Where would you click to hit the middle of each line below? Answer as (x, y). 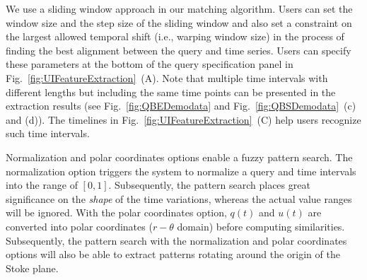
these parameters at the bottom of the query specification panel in (150, 64)
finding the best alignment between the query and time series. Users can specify (179, 50)
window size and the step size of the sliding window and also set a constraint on (179, 22)
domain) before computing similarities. (261, 226)
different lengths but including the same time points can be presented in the (171, 92)
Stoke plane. (32, 268)
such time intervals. (48, 133)
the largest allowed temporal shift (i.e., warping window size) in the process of (175, 36)
